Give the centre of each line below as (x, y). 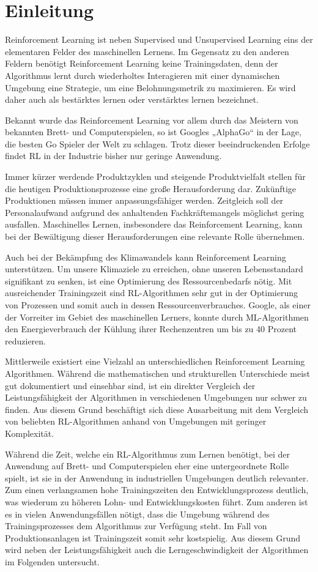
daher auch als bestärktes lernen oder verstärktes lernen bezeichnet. (132, 99)
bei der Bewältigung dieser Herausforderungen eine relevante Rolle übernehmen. (155, 236)
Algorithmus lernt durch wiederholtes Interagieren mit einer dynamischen (142, 75)
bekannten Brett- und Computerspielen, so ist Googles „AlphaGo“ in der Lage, (153, 132)
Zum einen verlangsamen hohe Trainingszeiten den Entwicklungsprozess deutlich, (157, 490)
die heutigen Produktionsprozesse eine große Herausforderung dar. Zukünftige (151, 188)
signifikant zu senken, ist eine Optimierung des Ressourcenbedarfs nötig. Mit (149, 280)
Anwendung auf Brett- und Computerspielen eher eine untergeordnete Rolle (147, 466)
